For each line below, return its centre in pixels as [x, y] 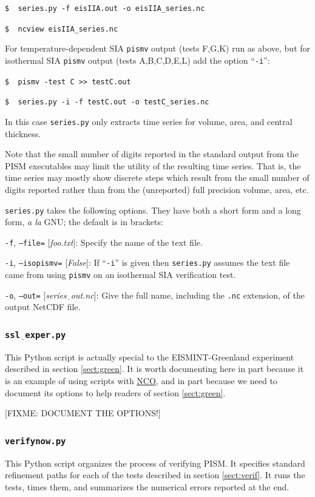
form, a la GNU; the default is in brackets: [84, 222]
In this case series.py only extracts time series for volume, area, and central [149, 121]
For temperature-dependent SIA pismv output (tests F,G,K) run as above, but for [158, 48]
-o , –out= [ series [36, 295]
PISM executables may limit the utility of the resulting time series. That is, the [153, 165]
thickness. [23, 133]
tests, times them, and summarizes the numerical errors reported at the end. [147, 486]
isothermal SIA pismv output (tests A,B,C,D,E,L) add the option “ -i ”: [137, 60]
